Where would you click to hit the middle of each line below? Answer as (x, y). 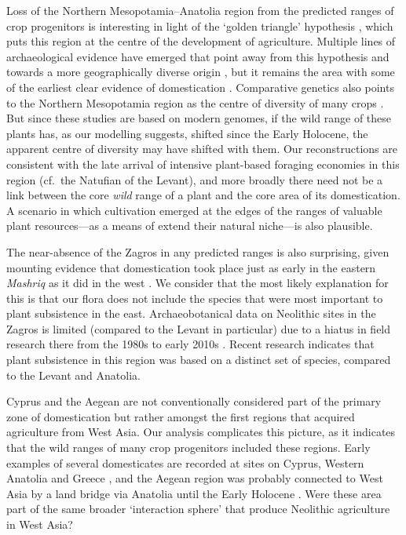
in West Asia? (40, 524)
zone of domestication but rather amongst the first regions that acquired (181, 416)
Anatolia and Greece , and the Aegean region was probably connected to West (195, 478)
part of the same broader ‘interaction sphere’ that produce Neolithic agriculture (198, 509)
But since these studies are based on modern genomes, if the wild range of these (199, 118)
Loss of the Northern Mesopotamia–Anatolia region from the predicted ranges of (200, 10)
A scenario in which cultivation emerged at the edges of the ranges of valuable (194, 210)
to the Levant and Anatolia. (73, 375)
